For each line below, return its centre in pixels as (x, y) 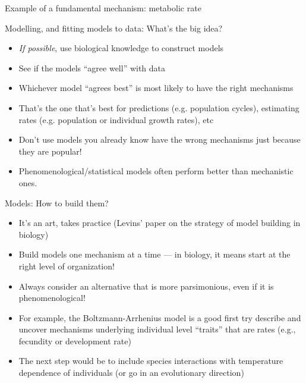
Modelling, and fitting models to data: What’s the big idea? (114, 28)
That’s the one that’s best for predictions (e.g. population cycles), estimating (159, 107)
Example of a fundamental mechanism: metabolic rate (103, 8)
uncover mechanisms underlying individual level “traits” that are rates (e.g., (157, 329)
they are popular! (50, 151)
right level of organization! (67, 266)
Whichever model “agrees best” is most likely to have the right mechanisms (156, 88)
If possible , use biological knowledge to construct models (121, 48)
